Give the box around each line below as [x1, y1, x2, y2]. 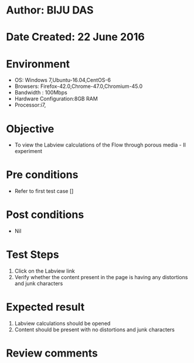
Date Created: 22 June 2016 [6, 30, 145, 44]
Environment [6, 57, 70, 70]
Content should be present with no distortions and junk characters [14, 326, 175, 333]
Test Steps [6, 248, 60, 262]
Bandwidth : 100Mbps [14, 89, 67, 96]
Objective [6, 122, 55, 135]
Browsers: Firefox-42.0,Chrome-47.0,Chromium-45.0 [14, 83, 143, 90]
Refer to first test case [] [14, 188, 74, 195]
